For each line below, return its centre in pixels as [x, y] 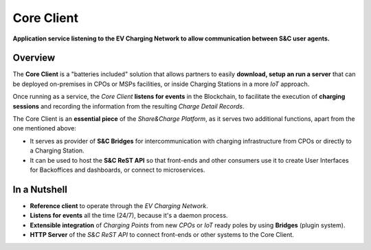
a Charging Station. [57, 150]
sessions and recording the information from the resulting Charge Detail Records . [128, 106]
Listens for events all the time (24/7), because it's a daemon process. [129, 216]
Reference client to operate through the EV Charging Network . [119, 205]
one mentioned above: [45, 128]
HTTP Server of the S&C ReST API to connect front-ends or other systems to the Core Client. [162, 235]
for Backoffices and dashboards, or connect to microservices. [117, 170]
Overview [34, 58]
